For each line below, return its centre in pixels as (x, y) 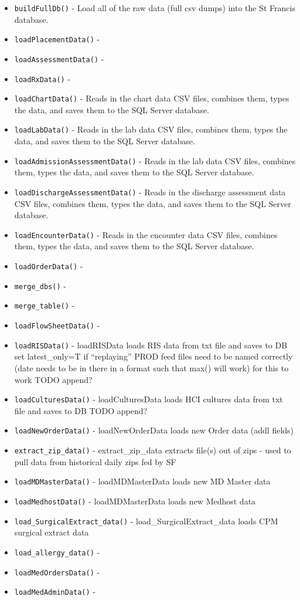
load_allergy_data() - (57, 552)
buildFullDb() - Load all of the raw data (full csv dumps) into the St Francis (155, 8)
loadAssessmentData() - (59, 58)
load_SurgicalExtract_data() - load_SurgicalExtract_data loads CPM (146, 521)
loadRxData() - (42, 78)
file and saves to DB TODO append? (81, 410)
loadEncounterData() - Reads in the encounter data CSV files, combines (146, 234)
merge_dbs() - (40, 285)
